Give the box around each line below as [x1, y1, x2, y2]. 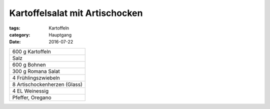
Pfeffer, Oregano [12, 94, 52, 101]
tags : [9, 25, 20, 31]
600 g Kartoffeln [12, 48, 51, 55]
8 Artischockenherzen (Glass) [12, 80, 82, 87]
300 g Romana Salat [12, 67, 60, 74]
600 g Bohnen [12, 61, 46, 68]
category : [9, 31, 30, 37]
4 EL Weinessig [12, 87, 49, 94]
